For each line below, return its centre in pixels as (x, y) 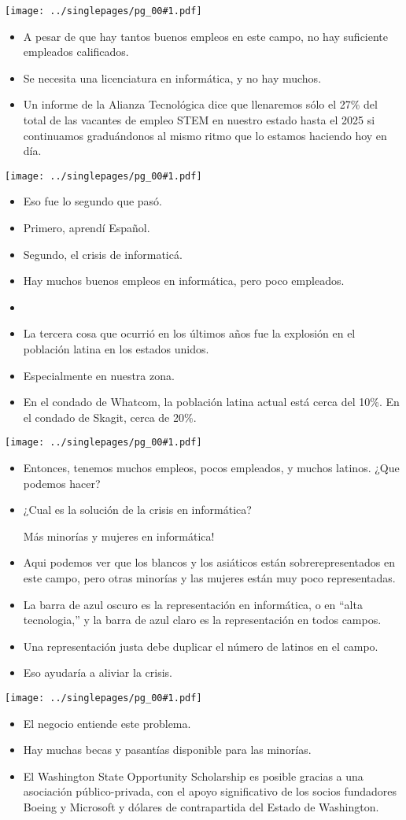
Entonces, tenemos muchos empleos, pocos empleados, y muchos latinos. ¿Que (211, 468)
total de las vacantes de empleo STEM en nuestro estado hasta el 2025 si (199, 120)
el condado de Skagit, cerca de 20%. (110, 417)
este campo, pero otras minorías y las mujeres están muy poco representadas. (209, 578)
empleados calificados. (76, 52)
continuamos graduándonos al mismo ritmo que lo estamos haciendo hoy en (205, 135)
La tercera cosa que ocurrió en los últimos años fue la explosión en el (189, 333)
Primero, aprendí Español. (87, 228)
